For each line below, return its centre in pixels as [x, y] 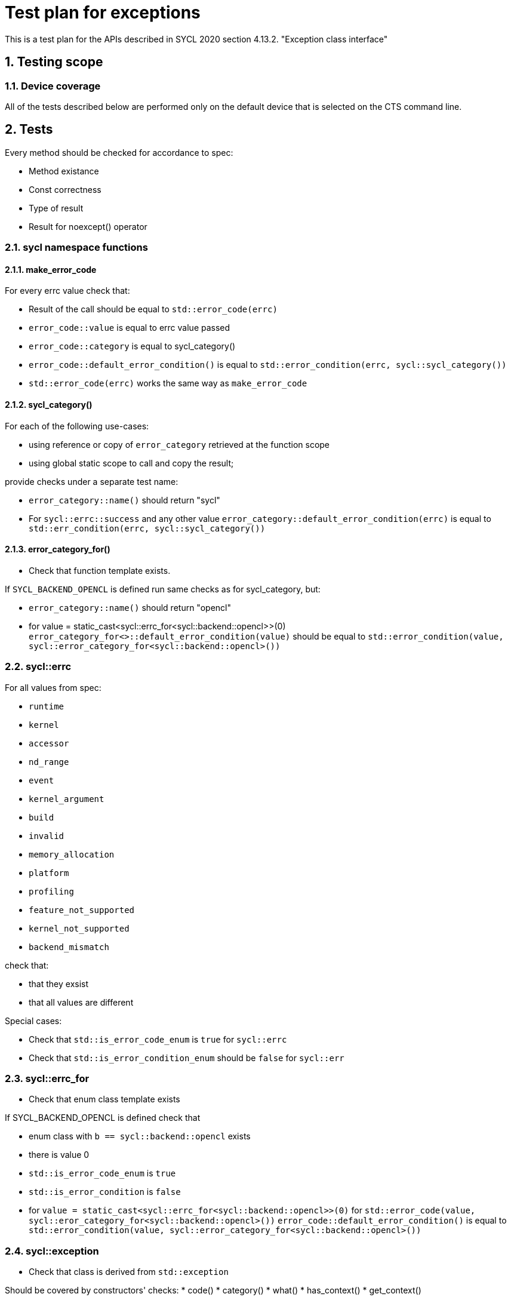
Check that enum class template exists [104, 1099]
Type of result [56, 208]
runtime [47, 706]
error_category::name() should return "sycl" [124, 500]
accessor [49, 743]
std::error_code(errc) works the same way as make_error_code [168, 383]
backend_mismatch [69, 947]
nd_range [49, 762]
